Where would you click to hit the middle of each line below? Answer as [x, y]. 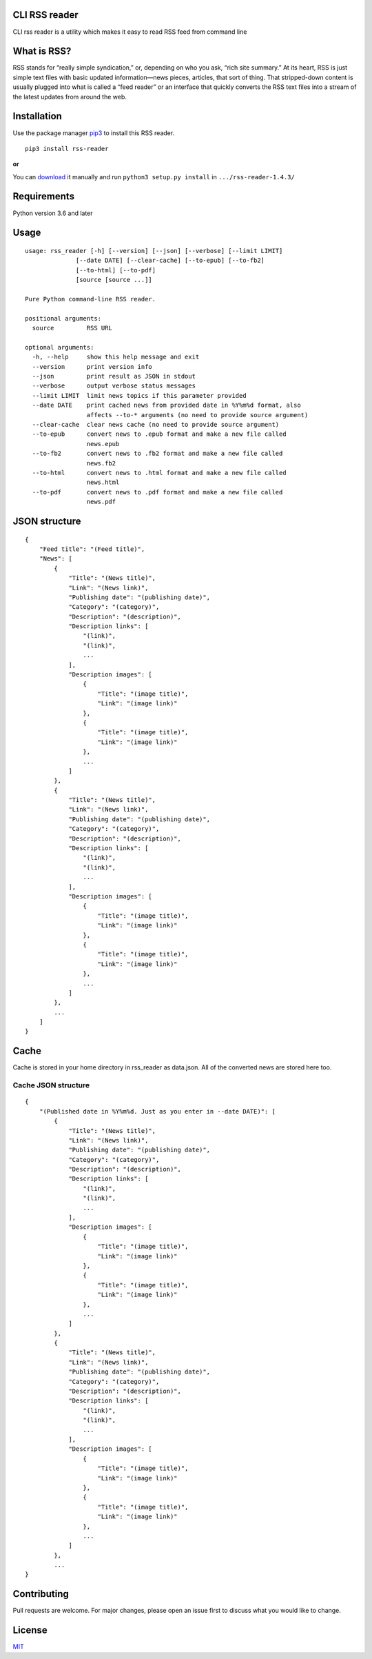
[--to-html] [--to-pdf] [116, 270]
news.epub [103, 444]
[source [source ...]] [114, 280]
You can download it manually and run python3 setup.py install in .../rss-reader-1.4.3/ [154, 177]
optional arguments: [60, 347]
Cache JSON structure [51, 1085]
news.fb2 [101, 463]
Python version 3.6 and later [53, 213]
